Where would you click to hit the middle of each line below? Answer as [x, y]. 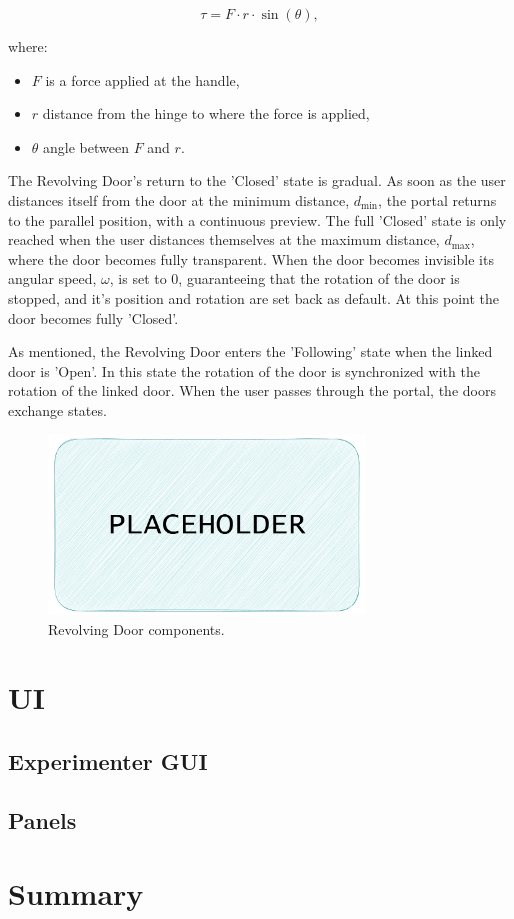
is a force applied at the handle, [142, 79]
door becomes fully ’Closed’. [93, 317]
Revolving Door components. [136, 628]
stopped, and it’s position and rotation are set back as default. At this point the [253, 297]
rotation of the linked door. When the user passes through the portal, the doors [252, 390]
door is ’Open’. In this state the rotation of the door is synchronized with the [244, 370]
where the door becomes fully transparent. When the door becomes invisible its [251, 258]
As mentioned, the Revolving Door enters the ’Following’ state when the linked [250, 351]
